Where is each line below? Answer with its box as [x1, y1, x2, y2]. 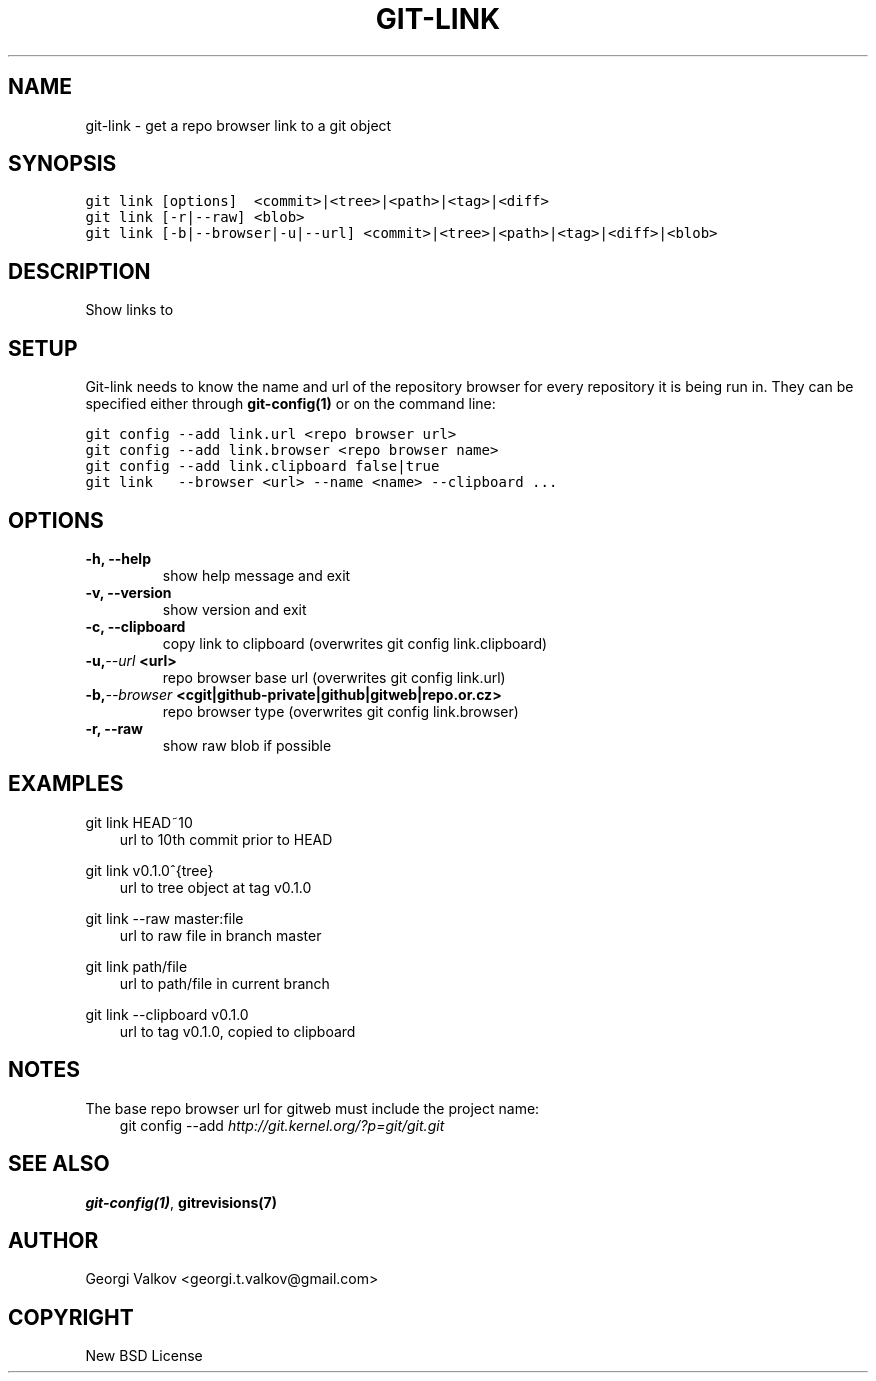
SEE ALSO [8, 1151, 110, 1177]
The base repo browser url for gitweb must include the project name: [85, 1099, 540, 1117]
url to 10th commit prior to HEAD [119, 830, 333, 848]
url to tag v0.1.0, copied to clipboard [119, 1022, 356, 1040]
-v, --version [85, 583, 172, 601]
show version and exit [162, 600, 307, 618]
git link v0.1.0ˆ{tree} [85, 861, 214, 879]
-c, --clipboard [85, 617, 186, 635]
